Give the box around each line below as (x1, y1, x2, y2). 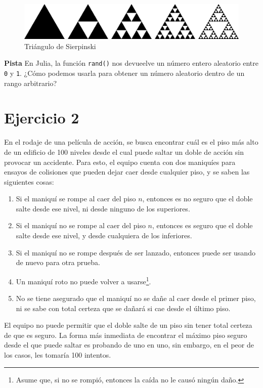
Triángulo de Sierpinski (24, 40, 96, 51)
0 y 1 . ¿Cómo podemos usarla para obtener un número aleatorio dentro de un (4, 67, 245, 78)
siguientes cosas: (4, 176, 54, 187)
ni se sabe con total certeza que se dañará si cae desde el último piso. (16, 303, 231, 313)
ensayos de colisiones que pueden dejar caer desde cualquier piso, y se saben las (4, 166, 250, 177)
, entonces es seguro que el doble (152, 220, 253, 231)
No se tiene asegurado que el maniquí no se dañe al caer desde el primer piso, (16, 293, 256, 304)
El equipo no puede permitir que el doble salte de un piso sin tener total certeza (4, 320, 252, 330)
